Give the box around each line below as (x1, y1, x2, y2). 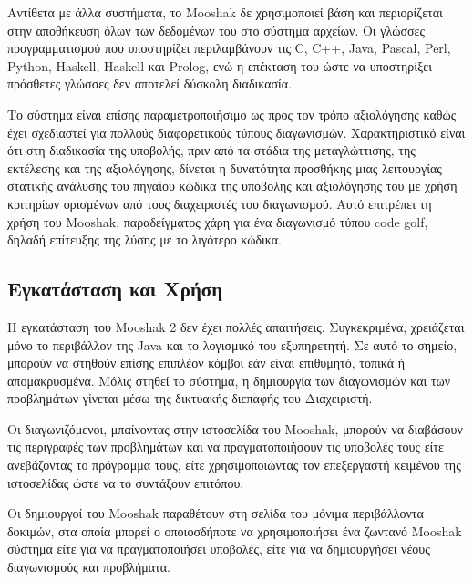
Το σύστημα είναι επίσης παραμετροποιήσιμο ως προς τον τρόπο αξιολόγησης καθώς (7, 104, 457, 123)
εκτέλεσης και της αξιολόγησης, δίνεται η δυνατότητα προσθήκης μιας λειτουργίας (7, 158, 442, 177)
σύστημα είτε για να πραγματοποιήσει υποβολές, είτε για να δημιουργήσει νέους (7, 539, 430, 558)
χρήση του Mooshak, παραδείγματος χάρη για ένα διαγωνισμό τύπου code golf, (7, 212, 428, 231)
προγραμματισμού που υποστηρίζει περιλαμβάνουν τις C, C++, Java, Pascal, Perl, (7, 38, 451, 57)
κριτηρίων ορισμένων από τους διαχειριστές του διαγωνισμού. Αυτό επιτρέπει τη (7, 193, 432, 213)
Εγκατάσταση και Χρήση (7, 275, 223, 303)
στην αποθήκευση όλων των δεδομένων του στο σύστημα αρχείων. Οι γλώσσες (7, 20, 425, 39)
